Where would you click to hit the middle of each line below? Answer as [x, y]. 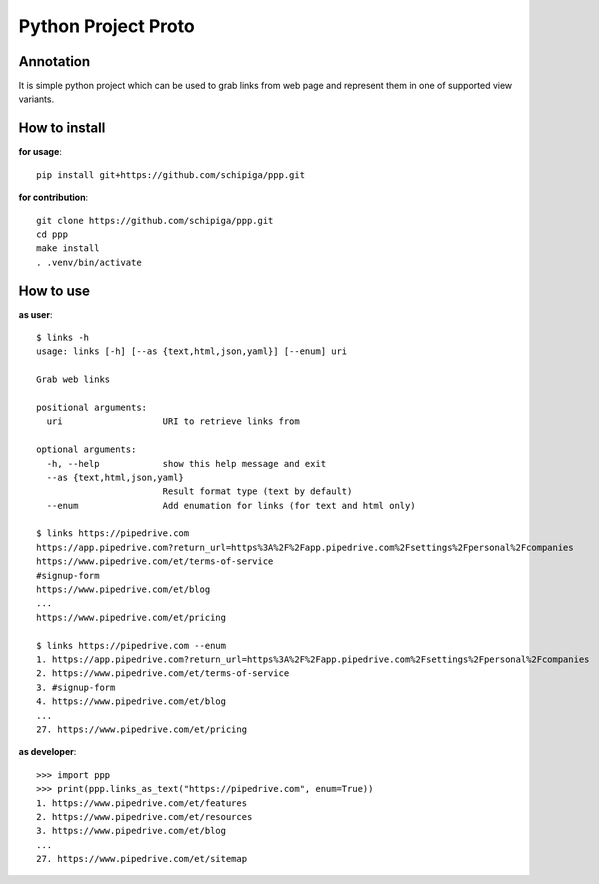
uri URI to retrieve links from [173, 421]
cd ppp [52, 234]
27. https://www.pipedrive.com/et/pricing [142, 729]
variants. [36, 99]
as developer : [47, 752]
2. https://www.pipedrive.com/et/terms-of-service [163, 673]
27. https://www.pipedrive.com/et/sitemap [142, 859]
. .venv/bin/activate [89, 262]
